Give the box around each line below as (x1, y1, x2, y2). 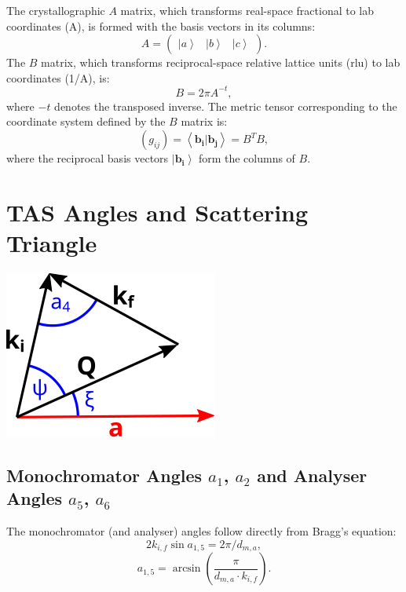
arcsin (172, 563, 201, 575)
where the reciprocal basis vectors (6, 150, 169, 166)
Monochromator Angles (6, 462, 203, 487)
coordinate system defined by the (6, 113, 166, 130)
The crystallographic (6, 2, 105, 18)
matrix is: (181, 113, 228, 130)
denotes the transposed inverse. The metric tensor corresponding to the (54, 97, 397, 114)
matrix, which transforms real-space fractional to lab (120, 2, 375, 18)
